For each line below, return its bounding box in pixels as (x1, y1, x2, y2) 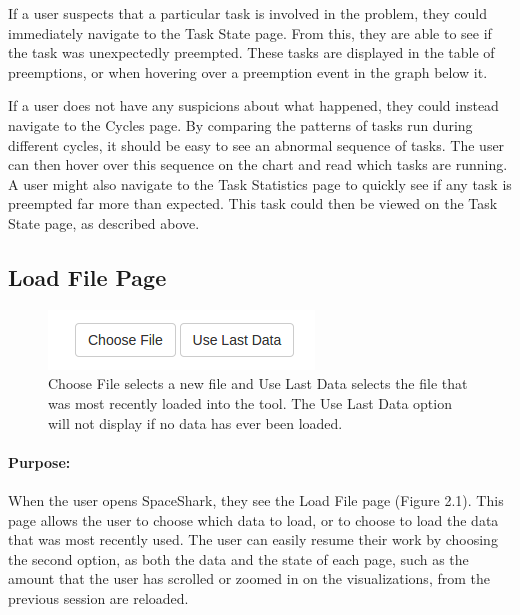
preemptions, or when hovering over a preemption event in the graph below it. (8, 61, 488, 82)
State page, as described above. (8, 212, 200, 233)
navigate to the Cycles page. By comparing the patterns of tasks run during (8, 114, 473, 135)
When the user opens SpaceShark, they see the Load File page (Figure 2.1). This (8, 489, 504, 510)
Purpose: (8, 451, 71, 472)
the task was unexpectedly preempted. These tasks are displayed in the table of (8, 42, 495, 63)
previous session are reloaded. (8, 587, 189, 608)
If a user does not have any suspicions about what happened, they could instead (8, 95, 499, 116)
